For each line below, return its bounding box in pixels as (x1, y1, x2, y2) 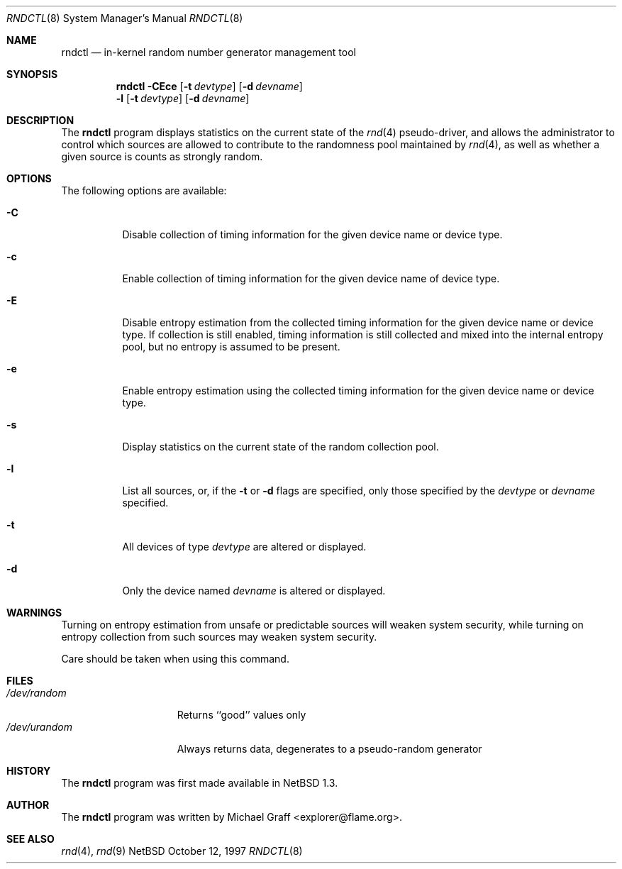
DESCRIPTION (6, 114, 74, 126)
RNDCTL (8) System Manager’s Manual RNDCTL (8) (6, 12, 243, 24)
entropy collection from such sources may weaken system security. (61, 631, 377, 643)
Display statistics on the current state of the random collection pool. (122, 441, 439, 453)
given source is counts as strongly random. (61, 150, 263, 162)
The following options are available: (61, 184, 227, 197)
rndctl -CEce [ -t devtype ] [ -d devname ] (116, 80, 303, 92)
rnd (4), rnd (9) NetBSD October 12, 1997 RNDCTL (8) (61, 845, 303, 857)
